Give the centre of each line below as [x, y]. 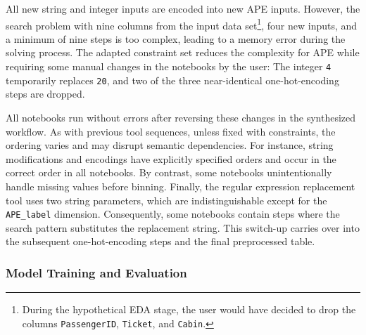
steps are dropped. [45, 94]
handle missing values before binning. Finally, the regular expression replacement [181, 186]
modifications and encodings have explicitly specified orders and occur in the [171, 158]
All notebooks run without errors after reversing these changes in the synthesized [181, 117]
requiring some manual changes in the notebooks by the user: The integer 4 [169, 66]
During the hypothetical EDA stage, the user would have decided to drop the [189, 309]
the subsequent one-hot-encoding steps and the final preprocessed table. [160, 241]
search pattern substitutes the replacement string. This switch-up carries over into [183, 227]
